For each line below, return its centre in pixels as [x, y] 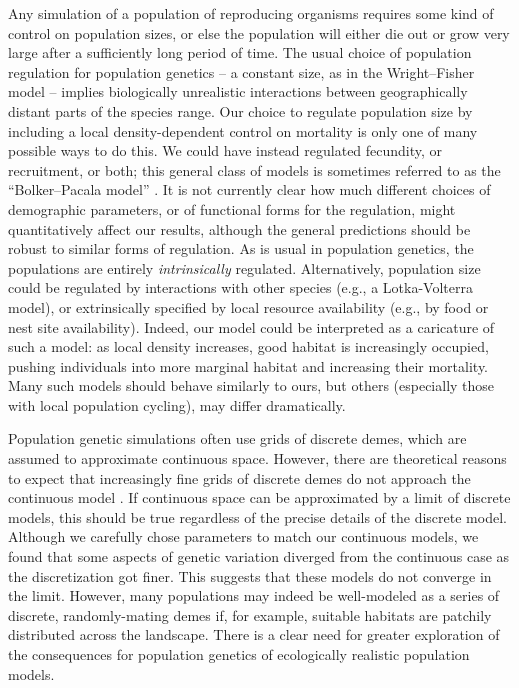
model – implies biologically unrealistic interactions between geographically [238, 91]
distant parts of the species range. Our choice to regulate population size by [240, 110]
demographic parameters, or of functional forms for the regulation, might [232, 208]
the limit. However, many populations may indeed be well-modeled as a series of [254, 595]
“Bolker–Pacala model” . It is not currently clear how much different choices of [249, 189]
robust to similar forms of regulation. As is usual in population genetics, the [241, 248]
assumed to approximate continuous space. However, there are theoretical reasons [257, 458]
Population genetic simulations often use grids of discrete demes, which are [237, 438]
